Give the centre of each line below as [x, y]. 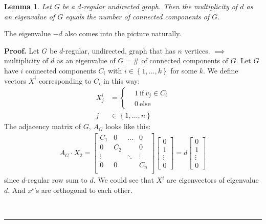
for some [184, 70]
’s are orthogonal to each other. [83, 190]
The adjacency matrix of [43, 126]
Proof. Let [22, 50]
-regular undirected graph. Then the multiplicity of [159, 6]
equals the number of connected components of [138, 16]
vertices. [197, 50]
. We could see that [124, 180]
